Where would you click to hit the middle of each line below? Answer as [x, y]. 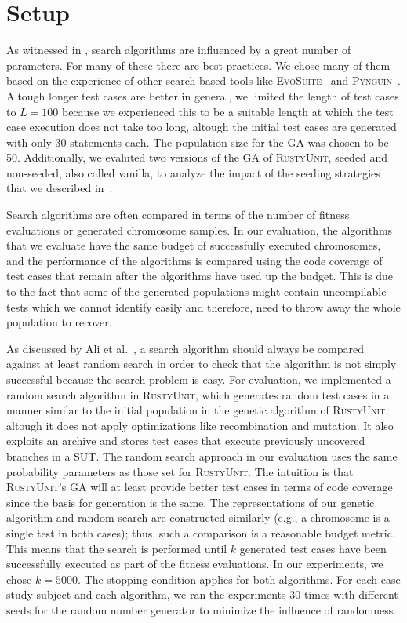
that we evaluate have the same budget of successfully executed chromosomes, [194, 245]
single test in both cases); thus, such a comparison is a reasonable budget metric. [201, 532]
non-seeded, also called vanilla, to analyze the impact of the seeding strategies [193, 172]
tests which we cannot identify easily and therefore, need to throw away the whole [203, 306]
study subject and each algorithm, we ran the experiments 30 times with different [202, 594]
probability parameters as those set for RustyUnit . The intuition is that [180, 471]
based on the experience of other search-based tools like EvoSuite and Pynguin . [203, 80]
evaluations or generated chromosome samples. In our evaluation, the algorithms [200, 230]
